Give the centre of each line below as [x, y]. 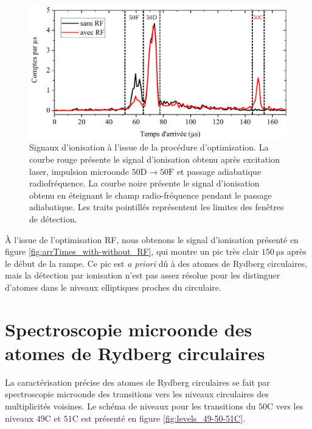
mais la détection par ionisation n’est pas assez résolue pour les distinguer [143, 275]
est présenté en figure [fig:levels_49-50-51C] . [163, 418]
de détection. [53, 219]
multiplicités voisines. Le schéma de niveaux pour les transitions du [130, 406]
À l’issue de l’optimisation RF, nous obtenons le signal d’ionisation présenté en [152, 239]
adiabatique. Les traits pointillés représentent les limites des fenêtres [157, 207]
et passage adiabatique [219, 171]
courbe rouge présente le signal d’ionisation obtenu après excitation [154, 159]
